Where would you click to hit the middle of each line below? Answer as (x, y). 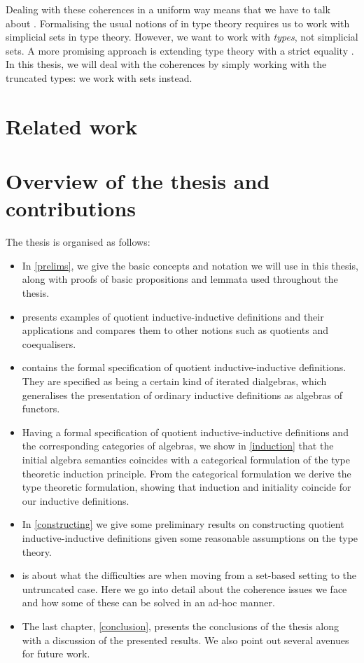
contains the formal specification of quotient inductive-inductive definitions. (184, 367)
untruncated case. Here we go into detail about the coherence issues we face (184, 588)
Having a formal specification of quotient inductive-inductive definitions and (185, 432)
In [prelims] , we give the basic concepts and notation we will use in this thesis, (190, 265)
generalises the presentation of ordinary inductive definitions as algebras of (182, 395)
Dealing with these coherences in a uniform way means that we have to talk (168, 9)
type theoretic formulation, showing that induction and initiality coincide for (187, 487)
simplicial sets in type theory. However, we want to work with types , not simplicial (182, 37)
